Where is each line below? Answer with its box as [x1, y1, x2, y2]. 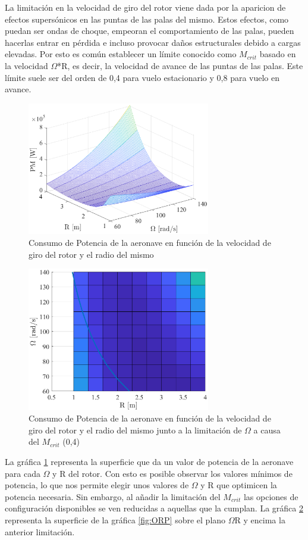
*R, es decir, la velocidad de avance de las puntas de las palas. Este [57, 59, 303, 71]
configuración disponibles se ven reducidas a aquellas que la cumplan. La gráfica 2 [5, 502, 303, 514]
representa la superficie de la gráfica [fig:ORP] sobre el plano [5, 513, 226, 526]
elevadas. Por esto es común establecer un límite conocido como [5, 48, 237, 60]
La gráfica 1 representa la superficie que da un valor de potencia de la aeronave [5, 455, 294, 467]
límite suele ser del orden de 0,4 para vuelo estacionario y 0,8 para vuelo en [5, 71, 280, 83]
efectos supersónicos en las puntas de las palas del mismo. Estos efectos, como [5, 13, 289, 25]
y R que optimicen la [200, 479, 277, 491]
